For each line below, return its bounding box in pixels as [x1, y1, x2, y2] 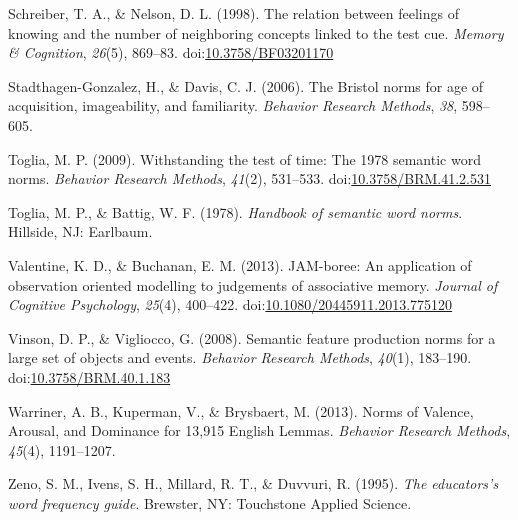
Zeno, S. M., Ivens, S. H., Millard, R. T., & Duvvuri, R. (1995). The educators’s [8, 473, 499, 494]
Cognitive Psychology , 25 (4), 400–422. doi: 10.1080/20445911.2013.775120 [8, 294, 453, 315]
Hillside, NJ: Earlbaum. [8, 221, 153, 242]
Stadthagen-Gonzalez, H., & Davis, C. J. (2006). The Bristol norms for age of [8, 75, 484, 96]
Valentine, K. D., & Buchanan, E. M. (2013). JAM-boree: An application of [8, 254, 472, 275]
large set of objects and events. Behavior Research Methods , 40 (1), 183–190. [8, 347, 472, 368]
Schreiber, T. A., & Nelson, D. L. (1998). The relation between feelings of [8, 3, 459, 23]
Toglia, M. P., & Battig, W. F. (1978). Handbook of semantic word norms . [8, 201, 463, 222]
